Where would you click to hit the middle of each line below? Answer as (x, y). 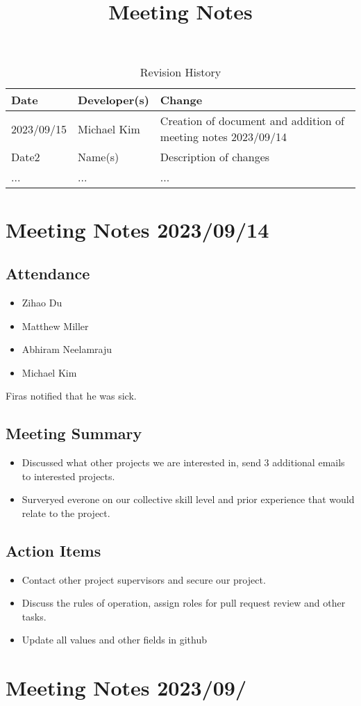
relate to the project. (66, 512)
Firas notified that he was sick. (71, 396)
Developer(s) (114, 100)
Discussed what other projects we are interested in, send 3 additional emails (183, 462)
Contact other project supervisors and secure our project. (144, 579)
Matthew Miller (55, 326)
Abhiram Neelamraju (67, 349)
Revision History (180, 72)
